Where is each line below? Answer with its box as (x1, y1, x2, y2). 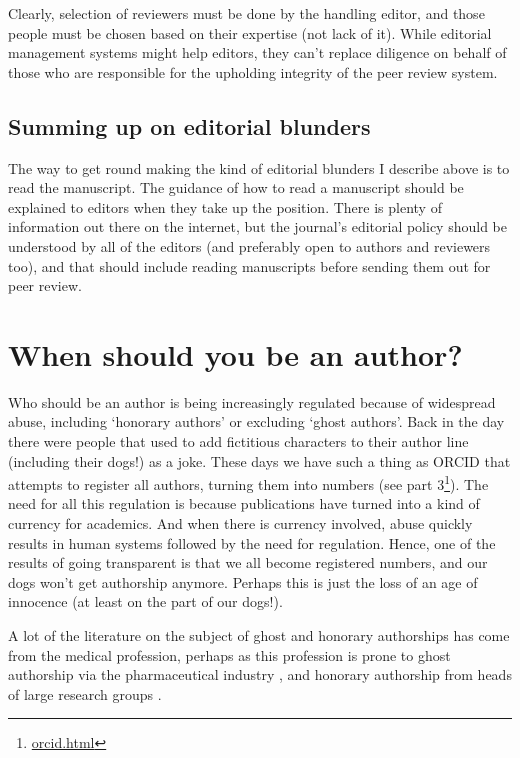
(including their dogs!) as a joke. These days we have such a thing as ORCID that (8, 450, 511, 471)
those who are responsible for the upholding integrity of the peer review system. (8, 61, 498, 82)
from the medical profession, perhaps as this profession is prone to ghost (8, 644, 451, 665)
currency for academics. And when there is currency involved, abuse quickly (8, 513, 473, 534)
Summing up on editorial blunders (8, 110, 371, 141)
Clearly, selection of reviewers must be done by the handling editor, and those (8, 3, 485, 23)
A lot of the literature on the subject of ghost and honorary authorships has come (8, 625, 510, 646)
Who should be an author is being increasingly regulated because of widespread (8, 391, 496, 412)
